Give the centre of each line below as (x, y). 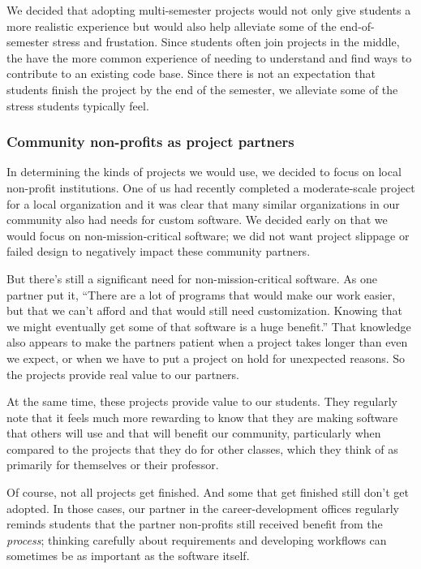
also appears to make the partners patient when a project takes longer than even (207, 342)
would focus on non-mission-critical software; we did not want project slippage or (208, 235)
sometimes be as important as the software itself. (128, 556)
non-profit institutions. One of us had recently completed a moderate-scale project (211, 187)
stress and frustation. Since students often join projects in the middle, (226, 42)
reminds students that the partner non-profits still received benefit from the (195, 524)
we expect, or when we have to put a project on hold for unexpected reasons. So (206, 358)
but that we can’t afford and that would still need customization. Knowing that (204, 310)
